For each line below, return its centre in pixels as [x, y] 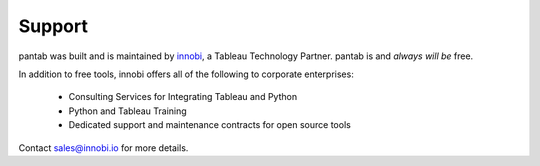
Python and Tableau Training [127, 111]
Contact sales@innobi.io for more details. [103, 147]
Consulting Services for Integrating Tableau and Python [183, 97]
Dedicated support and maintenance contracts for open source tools [210, 125]
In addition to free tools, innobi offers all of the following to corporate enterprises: [186, 74]
